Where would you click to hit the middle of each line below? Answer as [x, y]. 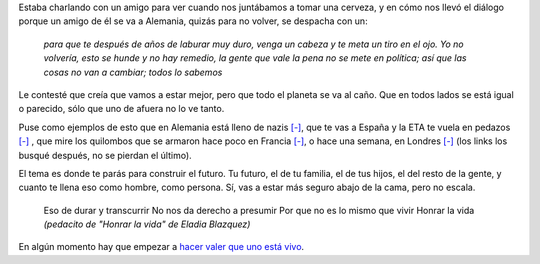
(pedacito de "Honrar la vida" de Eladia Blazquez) [147, 224]
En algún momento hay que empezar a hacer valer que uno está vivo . [161, 247]
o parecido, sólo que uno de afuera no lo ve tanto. [121, 109]
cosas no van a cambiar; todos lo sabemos [133, 72]
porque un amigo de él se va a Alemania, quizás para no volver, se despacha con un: [193, 21]
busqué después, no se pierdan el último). [105, 155]
